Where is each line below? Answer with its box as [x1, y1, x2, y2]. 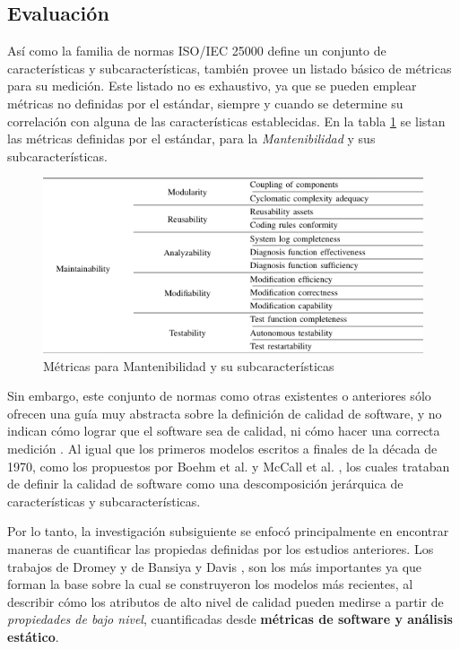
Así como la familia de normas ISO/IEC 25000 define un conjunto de [7, 41, 386, 60]
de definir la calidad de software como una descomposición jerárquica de [7, 474, 404, 493]
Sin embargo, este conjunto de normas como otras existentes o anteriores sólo [7, 386, 431, 405]
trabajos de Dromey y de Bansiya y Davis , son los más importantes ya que [7, 557, 422, 575]
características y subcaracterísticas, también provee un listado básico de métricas [7, 58, 452, 77]
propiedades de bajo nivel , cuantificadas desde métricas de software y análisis [7, 610, 453, 628]
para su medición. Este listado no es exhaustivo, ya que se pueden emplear [7, 76, 417, 95]
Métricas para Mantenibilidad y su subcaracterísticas [43, 356, 334, 375]
